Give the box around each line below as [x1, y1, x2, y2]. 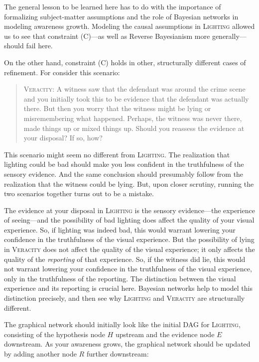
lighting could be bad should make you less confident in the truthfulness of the [4, 159, 244, 169]
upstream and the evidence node [115, 329, 215, 339]
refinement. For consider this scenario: [4, 67, 120, 77]
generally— [212, 30, 247, 41]
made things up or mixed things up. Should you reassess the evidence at [23, 122, 245, 133]
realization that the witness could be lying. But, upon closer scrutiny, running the [4, 178, 254, 189]
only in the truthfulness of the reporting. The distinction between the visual [4, 273, 236, 283]
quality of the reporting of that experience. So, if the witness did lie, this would [4, 253, 246, 264]
